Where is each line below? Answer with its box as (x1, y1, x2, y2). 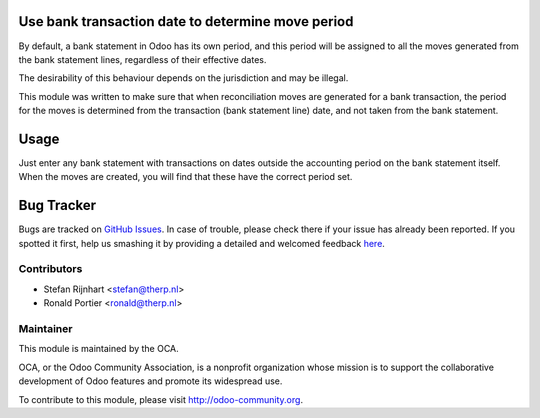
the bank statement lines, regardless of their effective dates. (18, 53, 267, 65)
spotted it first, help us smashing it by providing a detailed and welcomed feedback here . (18, 237, 385, 249)
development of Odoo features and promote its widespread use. (18, 375, 283, 387)
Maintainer (18, 321, 73, 335)
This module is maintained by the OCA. (18, 343, 179, 355)
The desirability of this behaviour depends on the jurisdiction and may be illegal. (18, 72, 349, 84)
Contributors (18, 262, 83, 276)
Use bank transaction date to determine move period (18, 13, 354, 30)
